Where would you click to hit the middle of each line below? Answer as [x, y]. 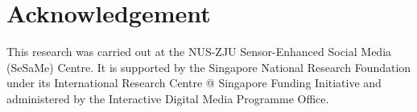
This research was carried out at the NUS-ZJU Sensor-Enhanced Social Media [199, 52]
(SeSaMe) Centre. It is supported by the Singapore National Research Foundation [209, 67]
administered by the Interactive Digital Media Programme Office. [168, 98]
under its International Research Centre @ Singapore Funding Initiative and [194, 83]
